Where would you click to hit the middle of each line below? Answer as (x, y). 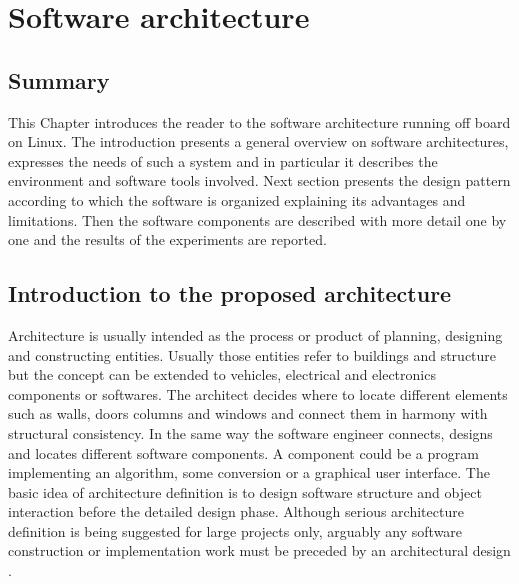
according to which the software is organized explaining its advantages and (237, 199)
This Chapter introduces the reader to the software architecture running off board (259, 121)
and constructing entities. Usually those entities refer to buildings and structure (252, 354)
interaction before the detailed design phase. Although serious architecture (236, 511)
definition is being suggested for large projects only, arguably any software (235, 530)
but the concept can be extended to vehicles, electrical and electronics (222, 374)
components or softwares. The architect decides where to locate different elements (258, 393)
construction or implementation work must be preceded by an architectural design (259, 550)
